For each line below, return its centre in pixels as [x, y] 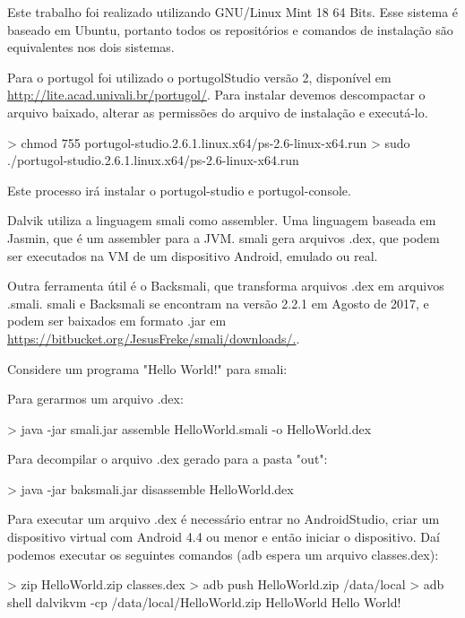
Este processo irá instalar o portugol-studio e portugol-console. [179, 190]
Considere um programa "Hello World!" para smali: [147, 368]
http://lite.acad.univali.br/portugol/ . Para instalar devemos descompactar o [216, 95]
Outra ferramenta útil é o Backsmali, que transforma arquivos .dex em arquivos [226, 286]
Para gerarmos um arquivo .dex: [95, 399]
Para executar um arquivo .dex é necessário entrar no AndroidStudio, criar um [224, 519]
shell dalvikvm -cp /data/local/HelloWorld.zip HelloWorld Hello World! [204, 601]
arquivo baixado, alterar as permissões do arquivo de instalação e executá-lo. [218, 112]
